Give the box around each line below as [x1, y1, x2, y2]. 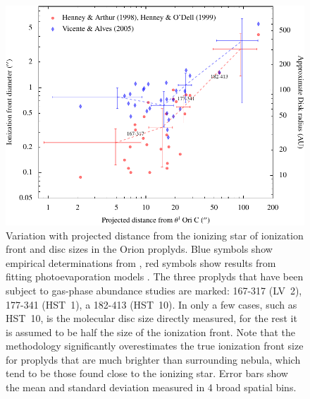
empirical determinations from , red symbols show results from [6, 255, 276, 270]
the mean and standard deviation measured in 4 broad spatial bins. [6, 380, 297, 395]
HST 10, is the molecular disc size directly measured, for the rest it [6, 311, 297, 326]
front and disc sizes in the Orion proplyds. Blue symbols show [6, 242, 273, 256]
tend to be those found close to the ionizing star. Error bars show [6, 366, 288, 381]
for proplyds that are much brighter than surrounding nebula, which [6, 352, 301, 367]
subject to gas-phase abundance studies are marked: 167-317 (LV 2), [6, 282, 302, 297]
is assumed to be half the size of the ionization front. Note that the [6, 324, 295, 339]
